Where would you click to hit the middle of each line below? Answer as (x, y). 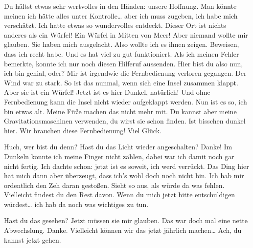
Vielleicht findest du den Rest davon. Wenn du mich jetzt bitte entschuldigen (120, 195)
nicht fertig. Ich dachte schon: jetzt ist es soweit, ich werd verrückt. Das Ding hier (126, 166)
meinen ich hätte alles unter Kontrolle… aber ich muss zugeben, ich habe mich (121, 15)
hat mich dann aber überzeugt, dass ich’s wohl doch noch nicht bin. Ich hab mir (124, 176)
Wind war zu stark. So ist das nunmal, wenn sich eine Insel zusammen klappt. (121, 82)
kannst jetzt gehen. (33, 239)
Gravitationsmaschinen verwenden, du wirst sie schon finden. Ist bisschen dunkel (125, 121)
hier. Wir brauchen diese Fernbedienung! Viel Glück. (83, 130)
